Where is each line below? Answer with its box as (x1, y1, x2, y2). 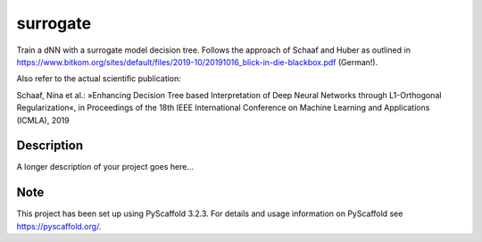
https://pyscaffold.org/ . (16, 221, 102, 231)
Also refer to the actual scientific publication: (16, 73, 182, 84)
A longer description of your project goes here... (16, 162, 194, 172)
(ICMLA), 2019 (16, 114, 71, 125)
